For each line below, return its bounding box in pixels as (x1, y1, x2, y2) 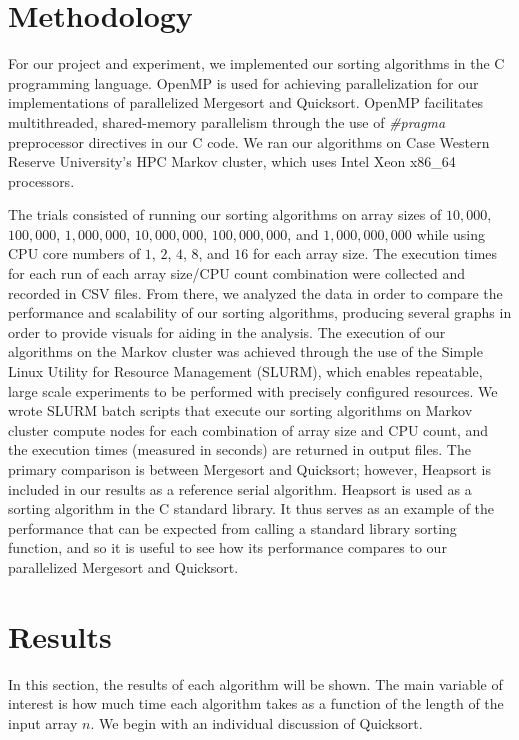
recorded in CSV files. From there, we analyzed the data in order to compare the (8, 282, 503, 303)
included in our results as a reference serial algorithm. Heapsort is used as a (8, 478, 472, 499)
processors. (8, 170, 75, 191)
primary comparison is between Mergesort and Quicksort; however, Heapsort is (8, 459, 491, 479)
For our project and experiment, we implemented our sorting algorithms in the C (8, 53, 505, 74)
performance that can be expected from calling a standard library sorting (8, 517, 457, 538)
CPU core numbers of (8, 243, 141, 264)
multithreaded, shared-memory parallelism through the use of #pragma (8, 111, 446, 132)
